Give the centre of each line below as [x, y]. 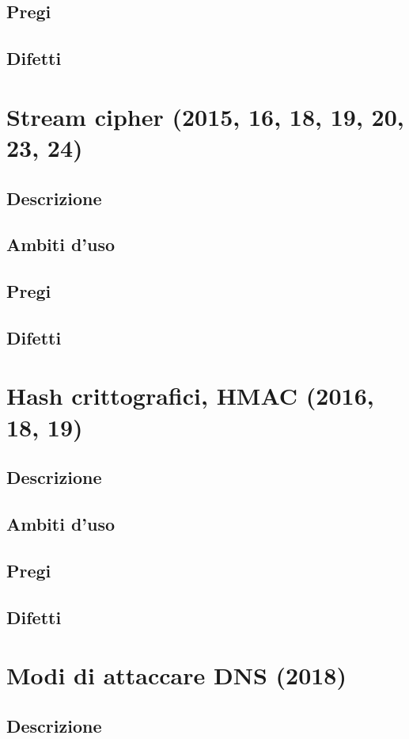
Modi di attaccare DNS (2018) [176, 675]
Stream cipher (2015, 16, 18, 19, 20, [205, 116]
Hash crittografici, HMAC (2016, [190, 396]
